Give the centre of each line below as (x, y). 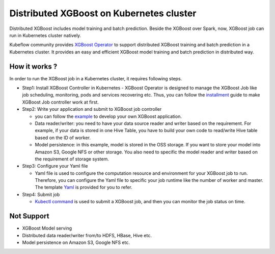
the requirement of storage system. (72, 159)
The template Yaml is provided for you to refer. (84, 187)
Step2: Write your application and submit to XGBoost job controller (92, 109)
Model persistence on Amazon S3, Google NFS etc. (76, 242)
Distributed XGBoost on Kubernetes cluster (103, 13)
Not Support (29, 216)
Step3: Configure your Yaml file (55, 166)
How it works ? (33, 66)
